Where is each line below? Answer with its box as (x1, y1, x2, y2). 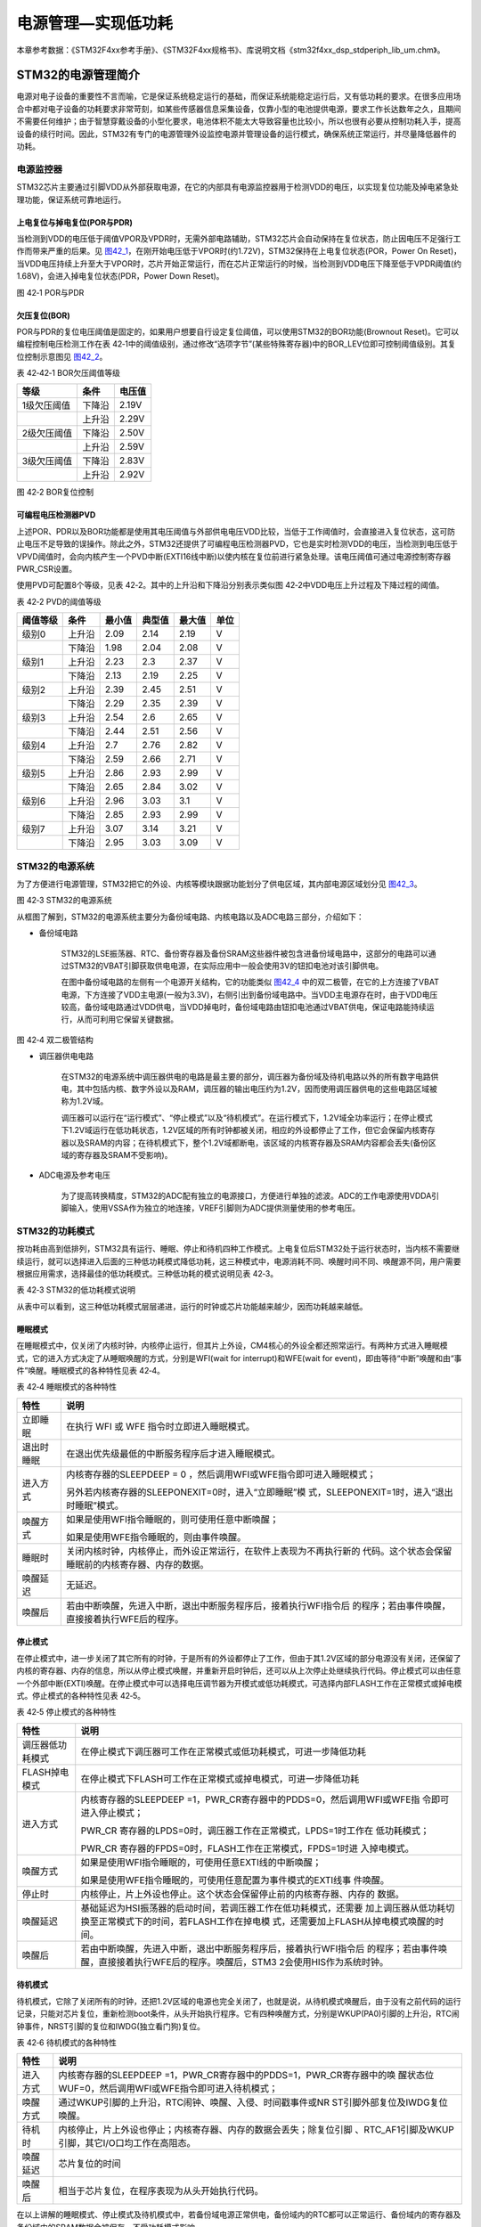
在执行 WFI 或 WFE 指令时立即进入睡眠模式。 (65, 1420, 256, 1432)
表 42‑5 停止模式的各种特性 (16, 1707, 117, 1717)
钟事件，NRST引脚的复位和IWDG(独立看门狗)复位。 (16, 2020, 205, 2031)
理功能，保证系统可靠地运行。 (16, 194, 126, 205)
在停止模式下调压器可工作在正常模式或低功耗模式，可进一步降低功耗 (80, 1745, 367, 1758)
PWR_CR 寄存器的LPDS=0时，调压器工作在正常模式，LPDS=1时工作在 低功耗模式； (80, 1824, 430, 1837)
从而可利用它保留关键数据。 (76, 1014, 178, 1024)
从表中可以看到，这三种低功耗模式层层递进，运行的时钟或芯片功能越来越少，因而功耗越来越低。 (16, 1301, 368, 1311)
